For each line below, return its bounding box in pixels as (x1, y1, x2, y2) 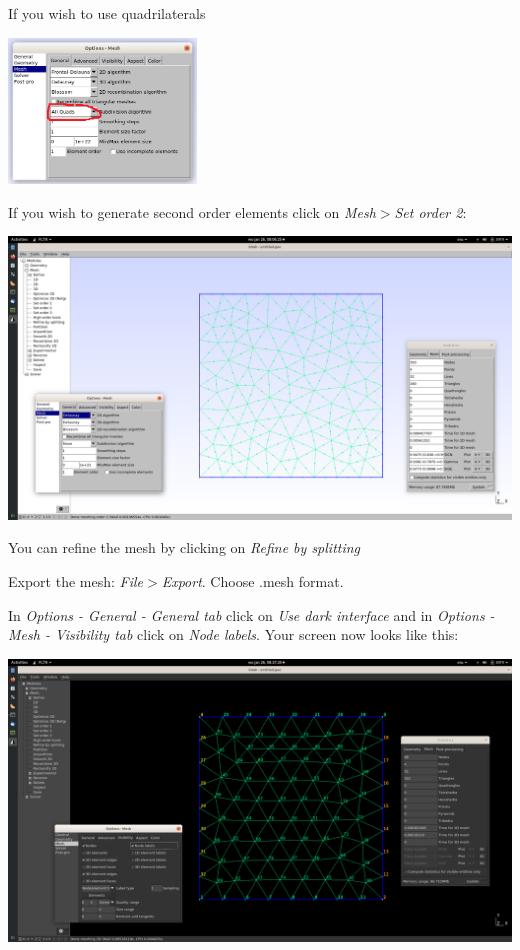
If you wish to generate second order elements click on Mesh (8, 201, 376, 222)
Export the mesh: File (8, 570, 144, 591)
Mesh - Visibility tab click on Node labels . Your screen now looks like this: (8, 624, 459, 645)
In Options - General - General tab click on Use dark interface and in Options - (8, 604, 495, 625)
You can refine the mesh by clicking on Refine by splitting (8, 537, 361, 558)
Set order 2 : (394, 201, 467, 222)
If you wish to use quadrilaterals (8, 3, 206, 23)
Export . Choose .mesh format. (161, 570, 344, 591)
